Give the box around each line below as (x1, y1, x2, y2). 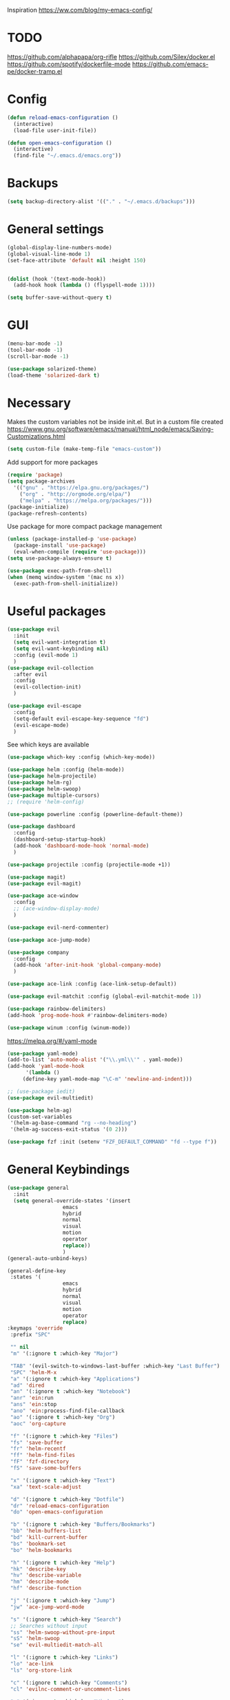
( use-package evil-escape (7, 702, 81, 710)
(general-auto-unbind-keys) (7, 1255, 88, 1262)
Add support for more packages (7, 458, 98, 467)
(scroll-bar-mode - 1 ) (7, 353, 70, 360)
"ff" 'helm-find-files (10, 1452, 76, 1459)
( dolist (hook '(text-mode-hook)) (7, 275, 107, 282)
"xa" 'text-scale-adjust (10, 1483, 81, 1490)
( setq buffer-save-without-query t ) (7, 294, 112, 302)
